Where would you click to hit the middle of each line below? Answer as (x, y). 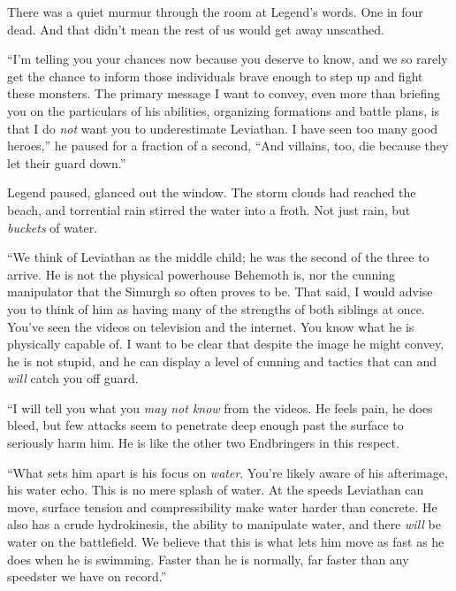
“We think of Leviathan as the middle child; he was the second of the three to (218, 257)
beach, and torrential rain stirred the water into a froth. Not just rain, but (209, 209)
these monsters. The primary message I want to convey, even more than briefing (224, 93)
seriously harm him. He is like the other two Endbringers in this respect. (203, 443)
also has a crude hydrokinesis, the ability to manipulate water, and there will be (224, 524)
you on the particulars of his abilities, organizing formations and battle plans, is (224, 110)
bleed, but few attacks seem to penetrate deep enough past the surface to (205, 425)
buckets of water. (53, 227)
